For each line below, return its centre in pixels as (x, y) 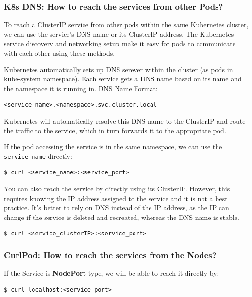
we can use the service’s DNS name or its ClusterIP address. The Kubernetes (119, 34)
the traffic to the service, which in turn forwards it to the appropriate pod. (115, 130)
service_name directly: (38, 156)
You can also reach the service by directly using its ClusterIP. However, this (117, 188)
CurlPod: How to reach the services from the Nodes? (110, 255)
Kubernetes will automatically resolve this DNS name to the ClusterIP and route (125, 120)
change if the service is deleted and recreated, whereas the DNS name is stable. (122, 217)
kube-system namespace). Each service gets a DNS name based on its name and (123, 79)
